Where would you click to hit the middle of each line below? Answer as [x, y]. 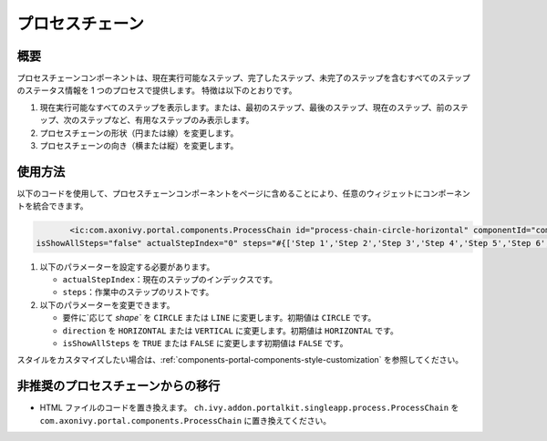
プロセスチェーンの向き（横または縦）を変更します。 [139, 146]
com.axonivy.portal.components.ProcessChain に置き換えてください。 [186, 420]
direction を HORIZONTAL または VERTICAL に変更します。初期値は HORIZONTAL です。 [230, 330]
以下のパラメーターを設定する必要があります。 [127, 267]
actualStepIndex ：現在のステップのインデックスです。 [170, 280]
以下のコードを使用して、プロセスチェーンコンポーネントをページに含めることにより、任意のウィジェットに [220, 193]
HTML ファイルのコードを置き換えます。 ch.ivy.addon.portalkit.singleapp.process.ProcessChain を [249, 408]
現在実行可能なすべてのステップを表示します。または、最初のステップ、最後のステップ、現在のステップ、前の [246, 107]
